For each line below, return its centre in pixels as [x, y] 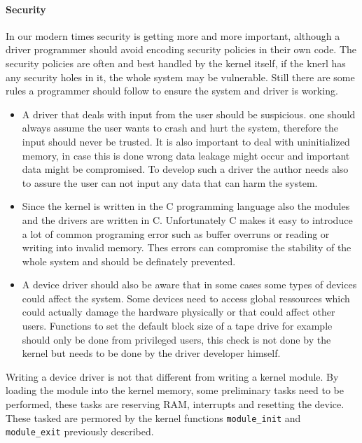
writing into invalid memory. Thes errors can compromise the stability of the [187, 247]
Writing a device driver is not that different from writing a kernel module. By [172, 376]
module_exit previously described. [80, 431]
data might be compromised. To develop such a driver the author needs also [185, 169]
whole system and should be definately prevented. [129, 261]
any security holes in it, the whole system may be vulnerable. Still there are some [180, 77]
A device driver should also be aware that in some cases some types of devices [189, 284]
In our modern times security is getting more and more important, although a [173, 35]
